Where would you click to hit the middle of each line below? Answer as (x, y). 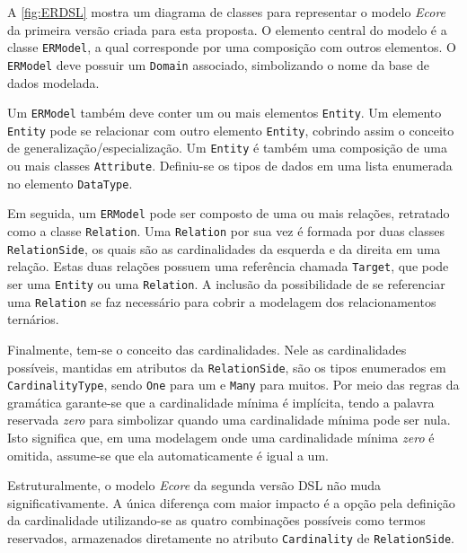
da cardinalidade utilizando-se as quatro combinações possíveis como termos (216, 520)
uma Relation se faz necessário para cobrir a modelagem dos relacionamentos (222, 301)
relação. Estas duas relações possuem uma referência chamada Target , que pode (228, 266)
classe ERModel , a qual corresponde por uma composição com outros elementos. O (232, 47)
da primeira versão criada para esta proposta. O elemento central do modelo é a (227, 29)
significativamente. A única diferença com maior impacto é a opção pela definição (231, 502)
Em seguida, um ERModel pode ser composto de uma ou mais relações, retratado (229, 213)
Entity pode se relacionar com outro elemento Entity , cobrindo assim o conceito (231, 130)
